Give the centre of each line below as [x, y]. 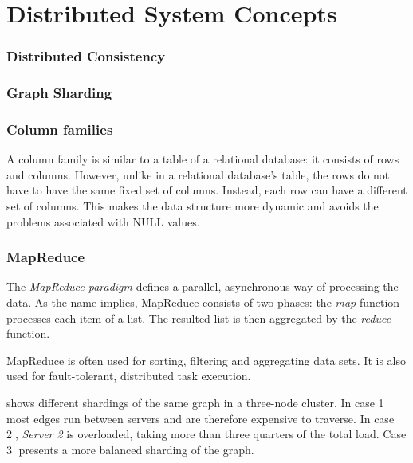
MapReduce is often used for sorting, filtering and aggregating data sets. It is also [206, 360]
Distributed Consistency [86, 56]
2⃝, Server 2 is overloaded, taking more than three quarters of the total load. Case [206, 434]
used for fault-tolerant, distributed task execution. [129, 376]
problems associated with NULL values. [103, 221]
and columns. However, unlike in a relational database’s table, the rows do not [198, 174]
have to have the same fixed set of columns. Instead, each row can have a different [207, 190]
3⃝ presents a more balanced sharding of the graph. [130, 449]
